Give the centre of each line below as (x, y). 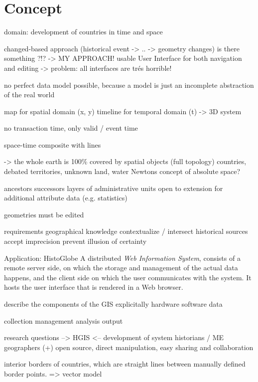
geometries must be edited (44, 214)
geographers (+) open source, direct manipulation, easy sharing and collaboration (129, 347)
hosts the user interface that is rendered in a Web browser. (94, 287)
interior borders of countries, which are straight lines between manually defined (125, 364)
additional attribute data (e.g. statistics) (66, 198)
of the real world (29, 95)
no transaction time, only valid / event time (71, 128)
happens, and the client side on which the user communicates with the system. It (128, 277)
